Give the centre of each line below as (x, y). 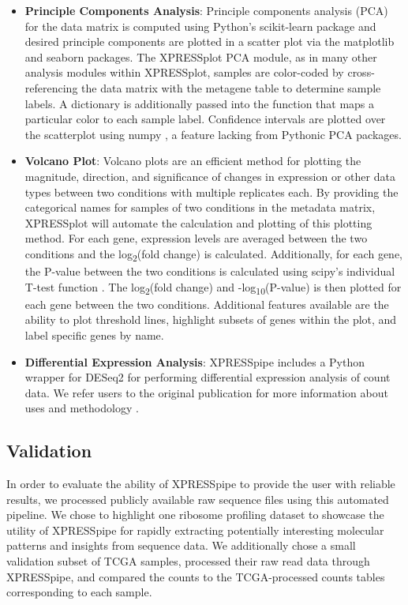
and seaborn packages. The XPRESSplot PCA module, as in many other (201, 56)
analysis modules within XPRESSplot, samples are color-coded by (184, 72)
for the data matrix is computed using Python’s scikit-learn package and (200, 26)
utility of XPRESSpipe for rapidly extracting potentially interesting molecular (195, 530)
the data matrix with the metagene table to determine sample (231, 87)
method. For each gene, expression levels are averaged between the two (196, 238)
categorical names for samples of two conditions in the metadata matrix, (200, 207)
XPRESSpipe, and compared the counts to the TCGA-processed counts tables (196, 576)
